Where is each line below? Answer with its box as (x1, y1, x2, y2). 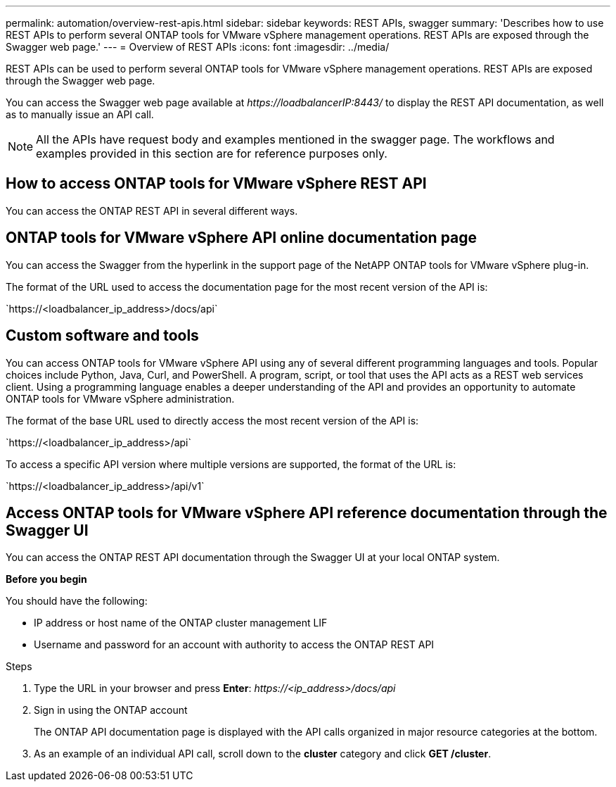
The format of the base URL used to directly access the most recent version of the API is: (6, 414, 419, 427)
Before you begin (6, 573, 87, 586)
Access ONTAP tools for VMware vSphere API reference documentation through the (6, 503, 608, 522)
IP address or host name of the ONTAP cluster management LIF (34, 617, 328, 629)
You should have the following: (6, 595, 148, 607)
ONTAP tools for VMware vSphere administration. (6, 392, 235, 405)
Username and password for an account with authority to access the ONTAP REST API (34, 638, 435, 651)
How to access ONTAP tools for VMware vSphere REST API (6, 175, 427, 193)
